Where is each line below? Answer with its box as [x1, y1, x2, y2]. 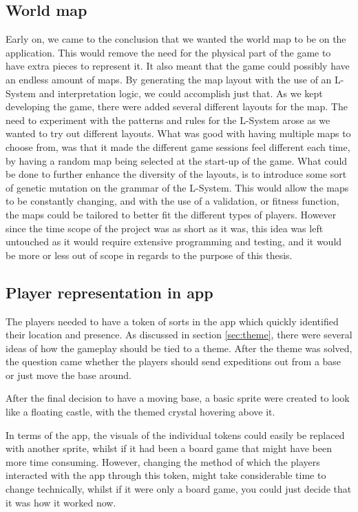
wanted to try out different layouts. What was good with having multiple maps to [6, 126, 351, 141]
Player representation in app [6, 281, 213, 303]
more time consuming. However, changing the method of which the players [6, 454, 320, 469]
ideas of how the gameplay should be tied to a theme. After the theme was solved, [6, 340, 352, 355]
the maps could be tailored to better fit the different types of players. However [6, 207, 337, 221]
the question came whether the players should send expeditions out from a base [6, 354, 341, 369]
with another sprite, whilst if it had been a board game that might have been [6, 441, 332, 455]
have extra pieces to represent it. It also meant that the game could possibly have [6, 59, 350, 73]
